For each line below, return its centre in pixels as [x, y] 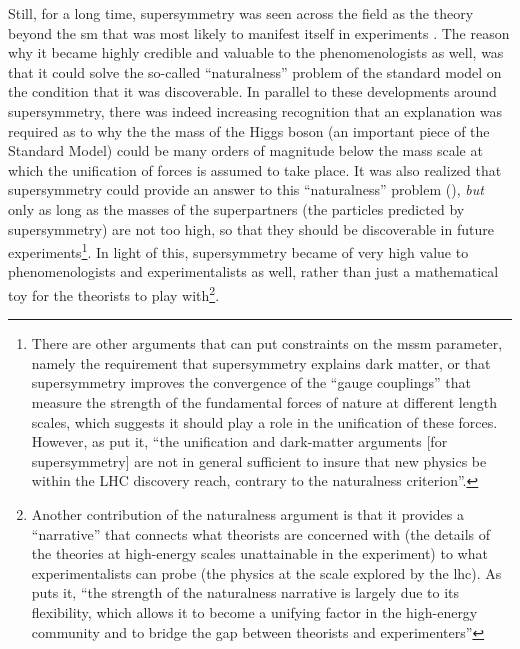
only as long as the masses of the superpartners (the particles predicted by [236, 208]
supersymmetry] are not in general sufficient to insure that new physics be [259, 460]
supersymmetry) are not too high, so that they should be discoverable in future [251, 228]
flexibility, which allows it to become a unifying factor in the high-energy [254, 611]
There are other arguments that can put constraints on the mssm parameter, [267, 343]
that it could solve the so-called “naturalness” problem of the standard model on [255, 71]
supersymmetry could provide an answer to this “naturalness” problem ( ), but [246, 189]
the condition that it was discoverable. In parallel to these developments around [252, 91]
